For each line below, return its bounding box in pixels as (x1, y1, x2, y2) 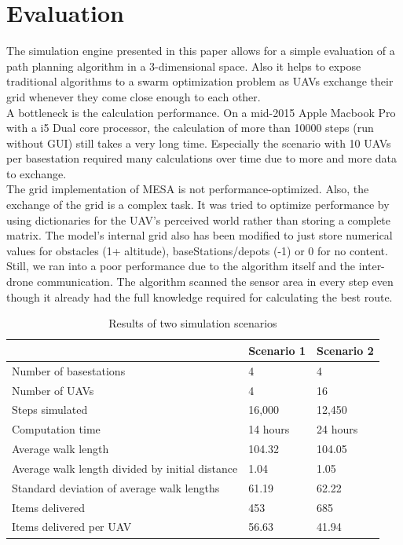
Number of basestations (12, 362, 126, 379)
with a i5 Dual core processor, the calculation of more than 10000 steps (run (6, 119, 374, 136)
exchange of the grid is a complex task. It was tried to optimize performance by (6, 196, 390, 213)
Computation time (12, 421, 101, 437)
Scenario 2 (316, 342, 374, 358)
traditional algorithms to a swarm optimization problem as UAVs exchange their (6, 73, 394, 90)
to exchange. (6, 165, 67, 181)
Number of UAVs (12, 382, 94, 398)
